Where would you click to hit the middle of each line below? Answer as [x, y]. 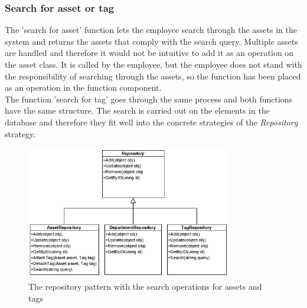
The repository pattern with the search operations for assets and [145, 286]
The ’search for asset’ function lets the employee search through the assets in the [151, 30]
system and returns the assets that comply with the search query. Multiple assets [151, 41]
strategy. [20, 133]
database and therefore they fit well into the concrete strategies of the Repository [151, 122]
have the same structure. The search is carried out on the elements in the [137, 110]
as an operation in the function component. [83, 87]
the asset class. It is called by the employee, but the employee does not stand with [153, 64]
